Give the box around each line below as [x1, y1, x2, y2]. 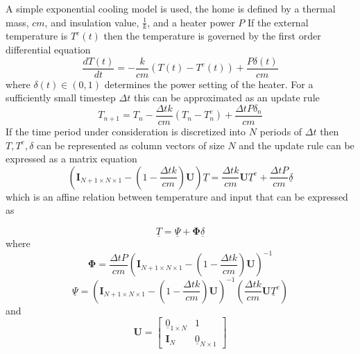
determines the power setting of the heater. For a [104, 76, 314, 91]
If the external [248, 15, 309, 29]
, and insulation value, [44, 15, 139, 29]
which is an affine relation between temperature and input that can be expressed [6, 189, 348, 203]
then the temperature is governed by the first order [103, 28, 321, 43]
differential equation [6, 42, 91, 57]
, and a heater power [147, 15, 235, 29]
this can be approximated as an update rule [133, 90, 320, 105]
